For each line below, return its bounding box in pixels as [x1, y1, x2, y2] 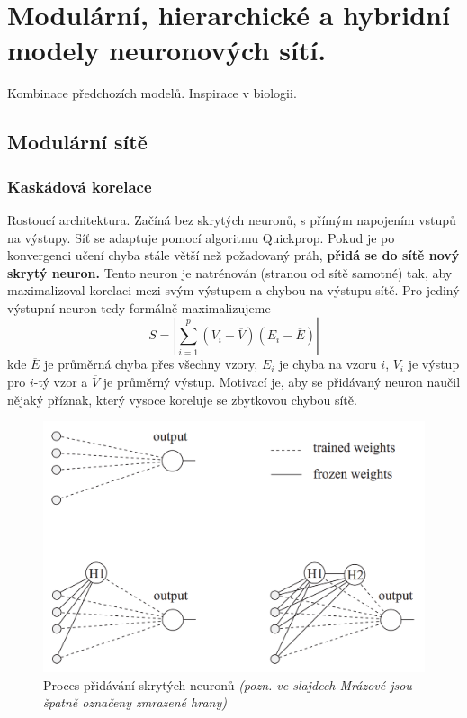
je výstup [408, 355, 460, 373]
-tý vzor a [33, 372, 88, 391]
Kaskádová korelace [7, 175, 152, 197]
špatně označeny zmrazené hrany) [43, 693, 227, 712]
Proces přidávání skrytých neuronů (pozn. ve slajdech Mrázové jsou [43, 675, 412, 694]
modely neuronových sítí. [7, 31, 327, 68]
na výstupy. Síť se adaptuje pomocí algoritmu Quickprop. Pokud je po [7, 228, 395, 247]
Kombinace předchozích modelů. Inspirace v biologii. [7, 84, 297, 103]
